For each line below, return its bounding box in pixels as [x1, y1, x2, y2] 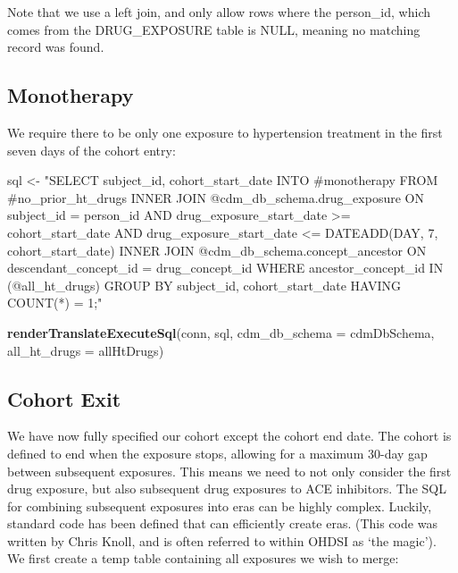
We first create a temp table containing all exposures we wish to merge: [7, 549, 399, 568]
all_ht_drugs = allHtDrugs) [7, 341, 164, 359]
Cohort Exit [7, 384, 121, 412]
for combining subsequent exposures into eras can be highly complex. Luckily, [7, 496, 432, 515]
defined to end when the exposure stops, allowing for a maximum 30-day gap [7, 443, 428, 462]
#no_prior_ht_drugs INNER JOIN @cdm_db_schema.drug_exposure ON [7, 188, 424, 206]
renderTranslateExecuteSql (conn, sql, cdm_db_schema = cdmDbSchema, [7, 323, 435, 341]
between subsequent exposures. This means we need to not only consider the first [7, 461, 452, 480]
